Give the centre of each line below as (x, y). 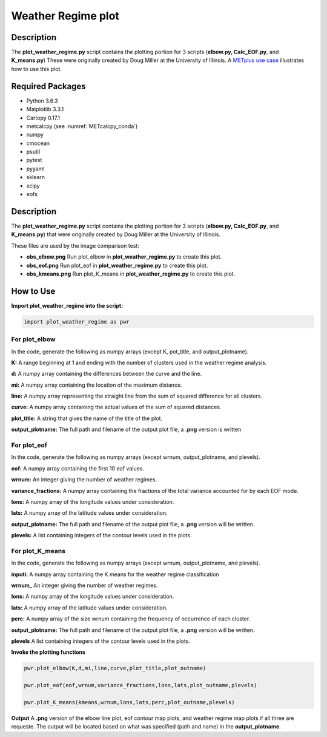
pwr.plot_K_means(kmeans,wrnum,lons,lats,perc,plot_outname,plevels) (129, 702)
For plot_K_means (38, 551)
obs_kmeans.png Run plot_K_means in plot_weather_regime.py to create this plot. (131, 274)
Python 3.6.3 (42, 101)
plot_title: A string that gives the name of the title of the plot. (87, 418)
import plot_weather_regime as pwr (77, 321)
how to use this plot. (36, 69)
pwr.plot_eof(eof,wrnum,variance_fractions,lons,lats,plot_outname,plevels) (140, 685)
